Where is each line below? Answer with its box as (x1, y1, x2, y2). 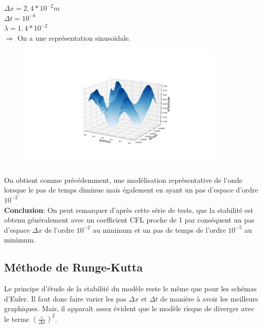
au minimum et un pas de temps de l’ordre (92, 224, 226, 235)
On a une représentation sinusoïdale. (17, 32, 131, 43)
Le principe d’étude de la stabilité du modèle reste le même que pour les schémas (4, 283, 257, 294)
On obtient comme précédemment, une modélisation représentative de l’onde (4, 174, 243, 185)
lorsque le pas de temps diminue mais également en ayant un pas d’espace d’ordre (4, 184, 258, 195)
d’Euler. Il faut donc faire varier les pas (4, 293, 126, 304)
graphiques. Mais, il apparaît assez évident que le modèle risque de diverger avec (4, 303, 254, 314)
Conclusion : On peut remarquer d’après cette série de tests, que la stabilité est (4, 204, 254, 215)
